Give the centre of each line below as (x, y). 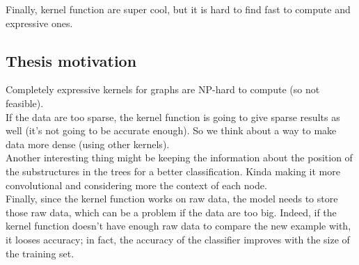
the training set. (40, 253)
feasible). (25, 103)
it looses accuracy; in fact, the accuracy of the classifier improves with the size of (178, 239)
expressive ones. (39, 23)
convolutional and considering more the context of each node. (136, 185)
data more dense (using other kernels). (88, 144)
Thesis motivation (71, 60)
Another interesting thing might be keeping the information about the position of (179, 158)
